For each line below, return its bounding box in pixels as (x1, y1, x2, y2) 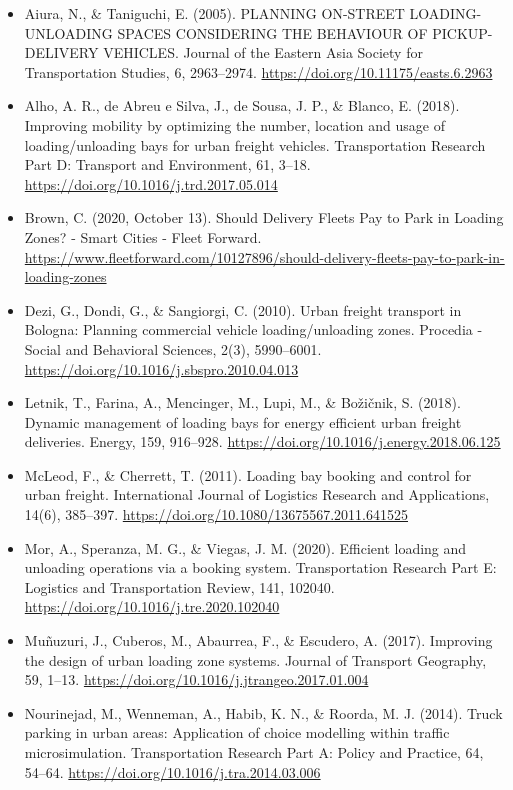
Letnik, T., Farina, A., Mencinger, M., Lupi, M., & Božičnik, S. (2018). (24, 392, 461, 413)
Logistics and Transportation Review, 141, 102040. (24, 576, 335, 597)
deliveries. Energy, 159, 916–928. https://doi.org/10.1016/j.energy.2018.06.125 (24, 431, 501, 452)
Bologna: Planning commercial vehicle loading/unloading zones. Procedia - (24, 319, 483, 340)
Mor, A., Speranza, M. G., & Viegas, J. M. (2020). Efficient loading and (24, 537, 467, 558)
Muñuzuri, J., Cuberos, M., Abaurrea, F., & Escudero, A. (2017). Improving (24, 630, 493, 651)
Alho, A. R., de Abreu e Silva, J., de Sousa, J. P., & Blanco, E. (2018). (24, 95, 460, 116)
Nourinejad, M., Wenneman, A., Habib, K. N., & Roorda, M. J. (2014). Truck (24, 702, 503, 723)
